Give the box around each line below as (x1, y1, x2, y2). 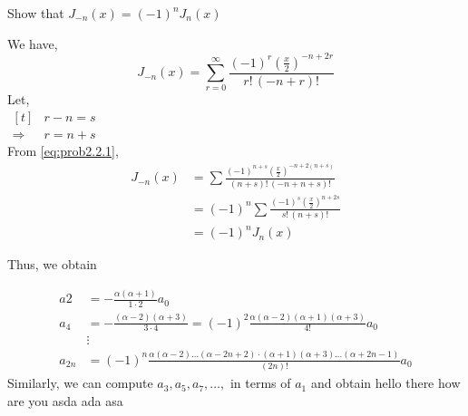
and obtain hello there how (310, 373, 461, 392)
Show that (7, 4, 64, 22)
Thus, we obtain (7, 255, 97, 274)
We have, (7, 34, 58, 53)
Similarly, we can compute (7, 373, 153, 392)
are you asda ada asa (7, 391, 123, 410)
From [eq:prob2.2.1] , (7, 141, 119, 160)
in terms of (229, 373, 291, 392)
